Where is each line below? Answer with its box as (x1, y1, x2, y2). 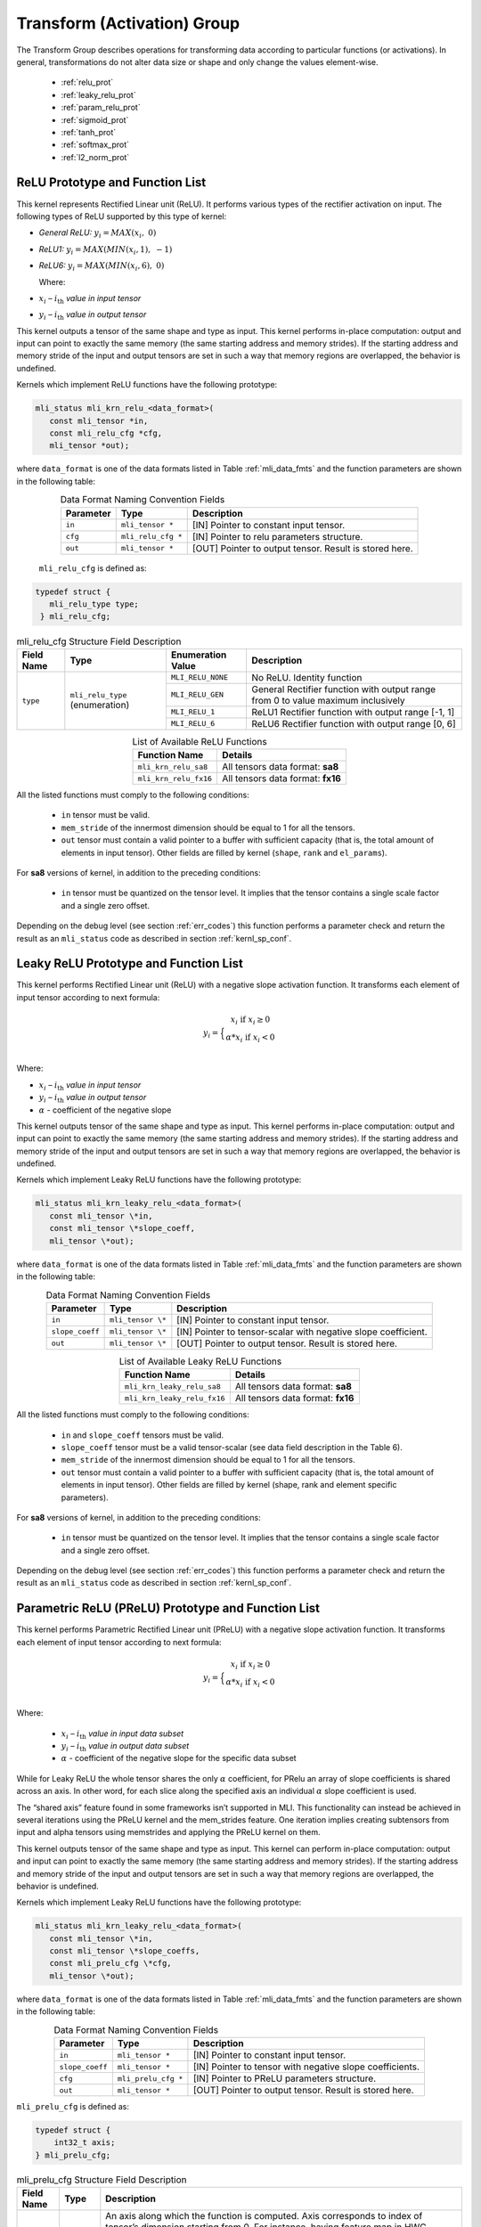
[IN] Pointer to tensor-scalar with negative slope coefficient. (176, 1326, 428, 1338)
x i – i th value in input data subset (61, 1728, 184, 1741)
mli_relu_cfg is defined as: (38, 562, 147, 574)
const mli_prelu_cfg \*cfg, (49, 1958, 173, 1969)
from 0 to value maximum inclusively (251, 694, 405, 706)
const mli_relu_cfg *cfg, (49, 428, 163, 438)
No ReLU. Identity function (251, 671, 363, 683)
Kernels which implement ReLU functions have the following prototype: (16, 379, 278, 390)
